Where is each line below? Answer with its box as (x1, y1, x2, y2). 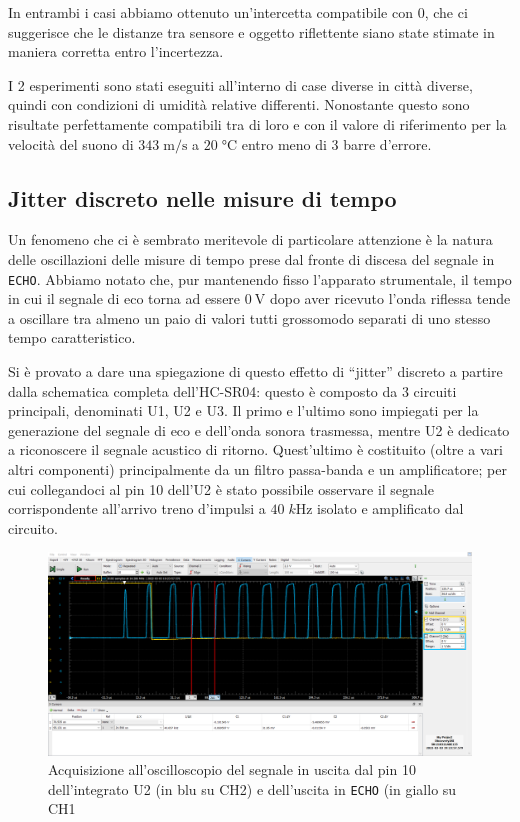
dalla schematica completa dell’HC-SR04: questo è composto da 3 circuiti (8, 380, 457, 401)
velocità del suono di (8, 133, 134, 154)
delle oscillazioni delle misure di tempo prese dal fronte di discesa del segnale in (8, 248, 495, 269)
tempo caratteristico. (8, 327, 136, 348)
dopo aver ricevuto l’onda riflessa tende (269, 288, 511, 309)
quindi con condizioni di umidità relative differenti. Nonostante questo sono (8, 94, 470, 115)
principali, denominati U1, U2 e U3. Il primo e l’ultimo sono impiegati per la (8, 400, 479, 421)
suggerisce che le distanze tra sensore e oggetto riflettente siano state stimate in (8, 21, 495, 42)
